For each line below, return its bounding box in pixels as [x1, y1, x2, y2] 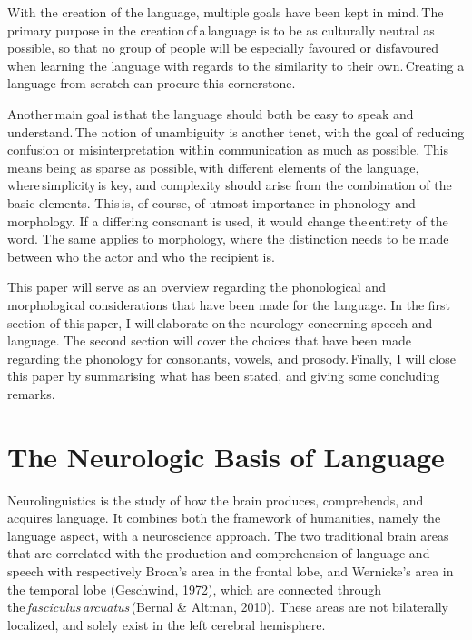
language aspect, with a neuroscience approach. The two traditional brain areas [7, 525, 449, 545]
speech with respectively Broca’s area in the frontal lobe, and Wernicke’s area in [7, 561, 454, 580]
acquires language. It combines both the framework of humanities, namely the [7, 508, 441, 527]
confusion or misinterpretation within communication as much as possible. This [7, 140, 448, 159]
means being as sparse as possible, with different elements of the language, [7, 157, 419, 176]
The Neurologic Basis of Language [7, 437, 445, 475]
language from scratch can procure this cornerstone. [7, 74, 296, 93]
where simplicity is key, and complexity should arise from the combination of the [7, 175, 452, 195]
